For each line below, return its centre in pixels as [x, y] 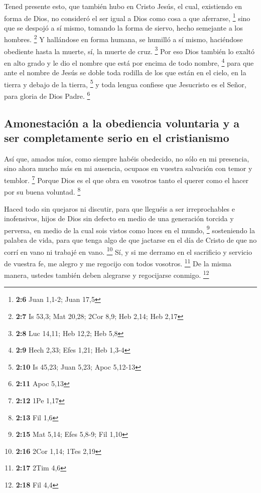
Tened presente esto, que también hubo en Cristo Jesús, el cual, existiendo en [123, 6]
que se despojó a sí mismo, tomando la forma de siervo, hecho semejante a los [123, 27]
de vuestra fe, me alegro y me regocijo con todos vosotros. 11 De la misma [118, 262]
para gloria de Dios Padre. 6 [47, 95]
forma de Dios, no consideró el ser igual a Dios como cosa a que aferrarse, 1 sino [127, 17]
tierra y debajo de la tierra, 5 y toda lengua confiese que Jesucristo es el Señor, [125, 83]
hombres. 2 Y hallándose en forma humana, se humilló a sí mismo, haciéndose [123, 39]
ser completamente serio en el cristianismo [117, 138]
